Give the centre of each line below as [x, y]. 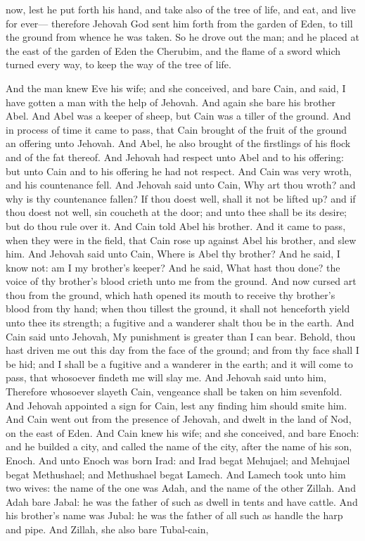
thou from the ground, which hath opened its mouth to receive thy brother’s [171, 294]
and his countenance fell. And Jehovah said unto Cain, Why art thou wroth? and [181, 185]
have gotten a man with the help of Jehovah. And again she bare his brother [171, 102]
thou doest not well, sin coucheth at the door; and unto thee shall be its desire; [177, 212]
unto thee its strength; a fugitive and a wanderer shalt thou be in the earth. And [180, 323]
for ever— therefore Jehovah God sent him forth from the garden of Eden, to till [179, 23]
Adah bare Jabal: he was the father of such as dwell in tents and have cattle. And [182, 501]
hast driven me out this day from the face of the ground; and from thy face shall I [182, 350]
